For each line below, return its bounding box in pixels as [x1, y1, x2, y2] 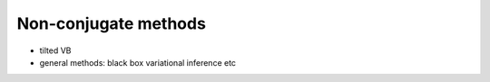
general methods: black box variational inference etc [39, 57, 236, 68]
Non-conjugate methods [16, 14, 206, 33]
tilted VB [39, 45, 72, 56]
